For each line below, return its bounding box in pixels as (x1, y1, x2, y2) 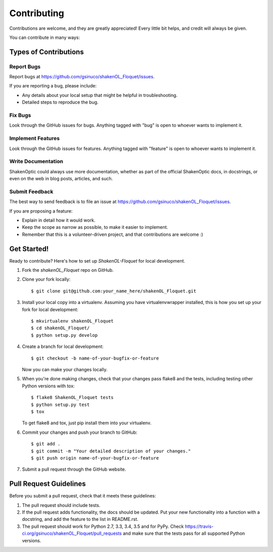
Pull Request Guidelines (9, 480, 86, 488)
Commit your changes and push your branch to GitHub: (22, 429, 138, 435)
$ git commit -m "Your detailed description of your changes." (31, 448, 191, 454)
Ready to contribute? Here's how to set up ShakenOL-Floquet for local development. (9, 258, 186, 264)
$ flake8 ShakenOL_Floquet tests (31, 394, 114, 400)
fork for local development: (22, 306, 78, 313)
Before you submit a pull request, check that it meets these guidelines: (9, 493, 156, 499)
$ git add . (31, 441, 61, 447)
